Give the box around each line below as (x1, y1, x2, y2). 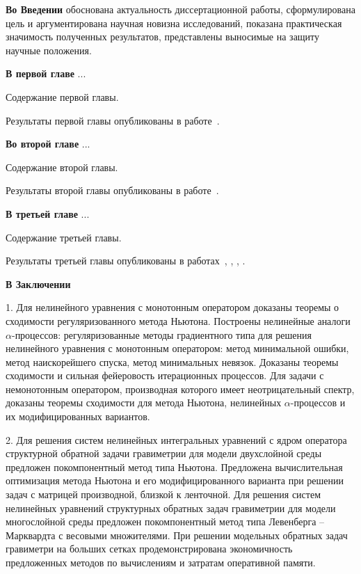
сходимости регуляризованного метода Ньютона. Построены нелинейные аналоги (6, 313, 351, 328)
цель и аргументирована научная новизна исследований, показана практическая (6, 15, 342, 30)
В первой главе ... (6, 66, 86, 81)
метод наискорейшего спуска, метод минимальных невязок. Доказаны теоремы (6, 354, 339, 369)
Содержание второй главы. (6, 159, 118, 174)
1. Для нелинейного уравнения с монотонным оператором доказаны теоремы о (6, 300, 339, 314)
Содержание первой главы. (6, 89, 119, 104)
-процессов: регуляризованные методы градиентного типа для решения (11, 327, 312, 342)
